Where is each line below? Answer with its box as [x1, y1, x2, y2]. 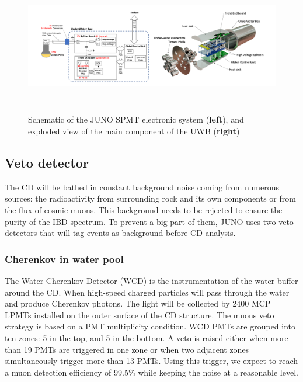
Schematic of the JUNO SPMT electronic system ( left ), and [28, 113, 244, 126]
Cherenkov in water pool [5, 251, 124, 266]
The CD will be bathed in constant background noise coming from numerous [5, 180, 279, 193]
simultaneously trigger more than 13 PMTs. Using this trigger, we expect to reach [5, 355, 298, 367]
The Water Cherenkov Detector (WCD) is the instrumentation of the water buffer [5, 274, 298, 286]
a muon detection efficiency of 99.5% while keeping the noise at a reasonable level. [5, 366, 298, 378]
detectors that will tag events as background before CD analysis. [5, 227, 236, 239]
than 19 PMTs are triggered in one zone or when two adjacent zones [5, 343, 249, 355]
